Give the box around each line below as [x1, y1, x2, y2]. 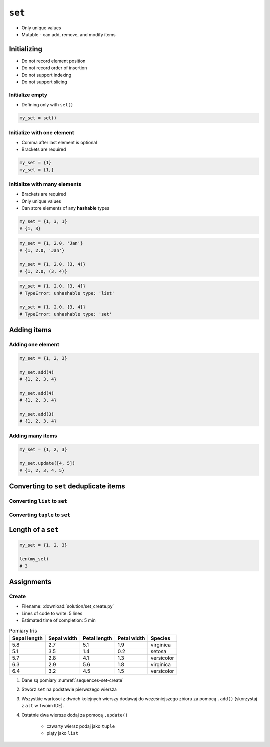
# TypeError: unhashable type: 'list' [19, 290, 115, 296]
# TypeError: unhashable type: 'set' [19, 311, 112, 317]
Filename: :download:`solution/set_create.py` [21, 603, 114, 609]
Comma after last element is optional [21, 139, 97, 145]
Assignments [9, 578, 52, 586]
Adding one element [9, 341, 59, 348]
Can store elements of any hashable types [21, 205, 110, 211]
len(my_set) [19, 556, 49, 562]
